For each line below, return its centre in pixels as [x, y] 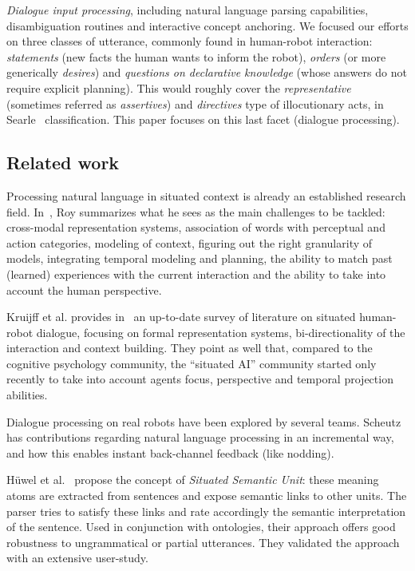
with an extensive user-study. [77, 558]
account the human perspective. [84, 289]
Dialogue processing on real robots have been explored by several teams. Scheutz [204, 421]
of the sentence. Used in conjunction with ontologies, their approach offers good [201, 527]
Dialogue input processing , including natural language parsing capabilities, [188, 10]
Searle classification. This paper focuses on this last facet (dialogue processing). [203, 119]
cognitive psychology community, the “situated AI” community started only [192, 363]
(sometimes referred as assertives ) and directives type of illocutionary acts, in [195, 103]
